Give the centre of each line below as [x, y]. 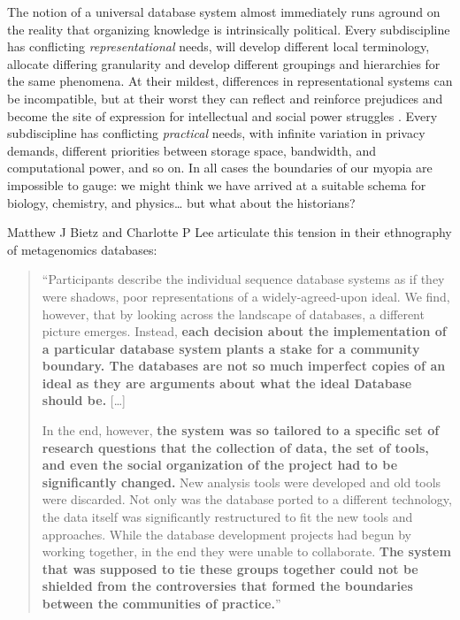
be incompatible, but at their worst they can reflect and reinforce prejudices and [225, 98]
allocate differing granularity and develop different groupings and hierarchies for [224, 63]
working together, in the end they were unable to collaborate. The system [246, 551]
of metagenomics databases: [82, 249]
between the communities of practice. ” [161, 603]
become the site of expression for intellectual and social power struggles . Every [222, 115]
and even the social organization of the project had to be [220, 465]
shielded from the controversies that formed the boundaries [227, 586]
